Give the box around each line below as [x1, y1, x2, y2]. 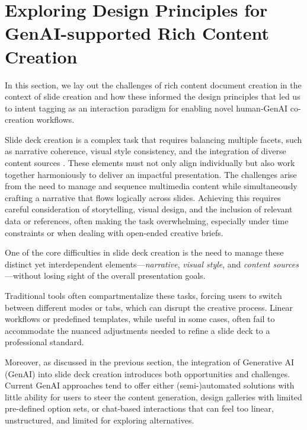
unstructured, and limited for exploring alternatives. [5, 413, 194, 426]
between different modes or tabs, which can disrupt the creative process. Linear [5, 301, 293, 313]
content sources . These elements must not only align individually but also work [5, 157, 295, 169]
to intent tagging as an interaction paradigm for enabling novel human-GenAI [5, 101, 288, 114]
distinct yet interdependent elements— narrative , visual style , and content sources [5, 257, 299, 270]
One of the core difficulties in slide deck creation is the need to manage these [5, 246, 284, 259]
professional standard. [5, 336, 84, 348]
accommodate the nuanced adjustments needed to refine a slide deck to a [5, 324, 270, 336]
